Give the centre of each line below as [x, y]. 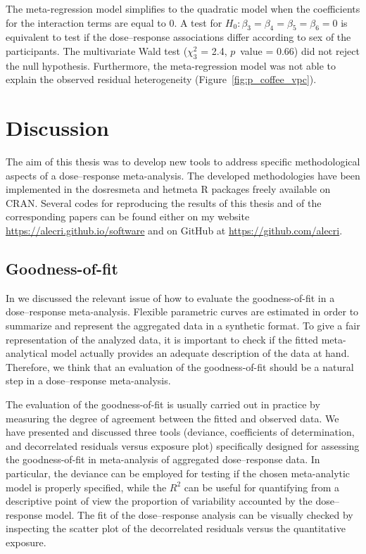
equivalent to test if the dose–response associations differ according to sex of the [178, 37]
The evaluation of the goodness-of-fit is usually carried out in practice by [163, 404]
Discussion [57, 128]
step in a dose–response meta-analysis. [88, 380]
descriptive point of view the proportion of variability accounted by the [159, 501]
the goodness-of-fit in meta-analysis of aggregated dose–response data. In [163, 459]
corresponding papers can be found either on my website [128, 216]
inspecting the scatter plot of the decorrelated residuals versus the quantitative [176, 528]
